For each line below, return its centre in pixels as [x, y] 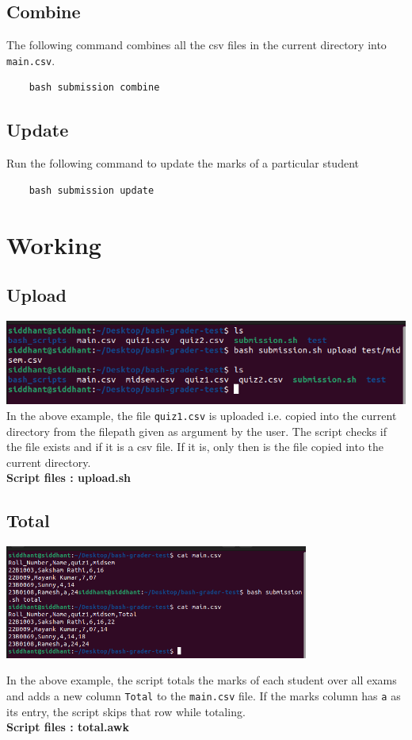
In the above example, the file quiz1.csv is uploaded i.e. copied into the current [202, 415]
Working [54, 244]
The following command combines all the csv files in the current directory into [196, 45]
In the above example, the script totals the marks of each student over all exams [202, 680]
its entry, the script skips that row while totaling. [126, 711]
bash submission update [92, 190]
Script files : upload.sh [69, 478]
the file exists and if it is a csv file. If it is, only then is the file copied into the [195, 447]
